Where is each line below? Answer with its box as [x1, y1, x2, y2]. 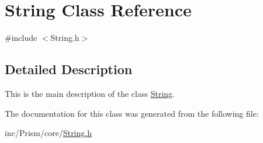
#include [5, 32, 37, 44]
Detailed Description [5, 60, 133, 78]
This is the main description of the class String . [5, 87, 175, 99]
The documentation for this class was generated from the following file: [5, 107, 259, 119]
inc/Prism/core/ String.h [5, 127, 92, 139]
